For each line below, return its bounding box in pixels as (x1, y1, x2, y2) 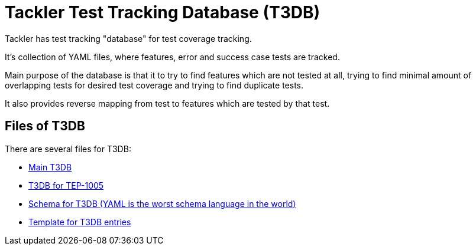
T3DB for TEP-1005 (28, 180, 104, 190)
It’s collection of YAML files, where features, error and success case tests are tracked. (5, 51, 340, 62)
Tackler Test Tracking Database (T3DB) (5, 2, 320, 22)
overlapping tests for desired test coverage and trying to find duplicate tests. (5, 80, 304, 90)
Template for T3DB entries (28, 216, 131, 227)
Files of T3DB (5, 119, 85, 134)
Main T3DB (28, 162, 72, 172)
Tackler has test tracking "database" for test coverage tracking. (5, 33, 252, 44)
